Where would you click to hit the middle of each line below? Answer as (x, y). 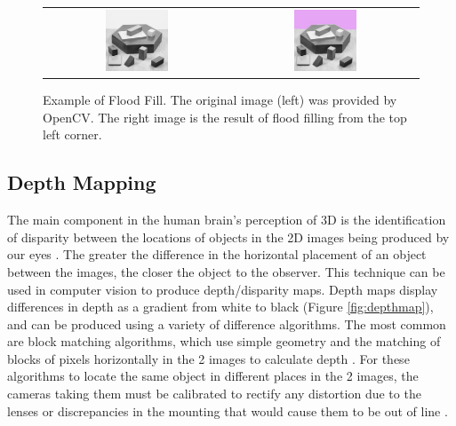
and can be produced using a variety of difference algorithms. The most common (227, 323)
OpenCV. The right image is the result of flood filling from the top (225, 117)
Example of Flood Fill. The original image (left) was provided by (220, 100)
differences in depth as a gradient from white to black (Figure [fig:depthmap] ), (220, 307)
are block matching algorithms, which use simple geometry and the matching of (224, 341)
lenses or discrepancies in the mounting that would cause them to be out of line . (228, 410)
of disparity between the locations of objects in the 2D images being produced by (228, 237)
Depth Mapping (82, 182)
